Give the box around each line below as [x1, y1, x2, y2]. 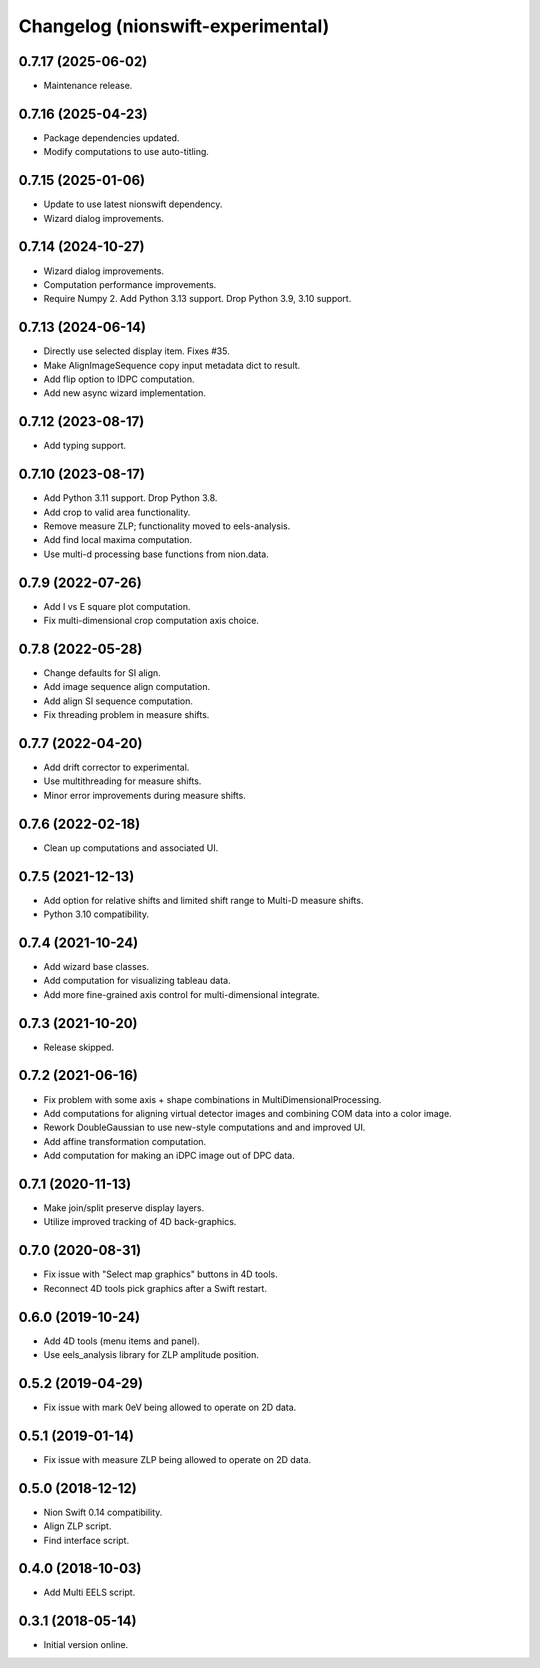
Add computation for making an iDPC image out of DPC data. [43, 1150, 295, 1162]
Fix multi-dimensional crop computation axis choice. [43, 615, 260, 627]
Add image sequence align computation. [43, 681, 210, 693]
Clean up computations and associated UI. [43, 841, 219, 854]
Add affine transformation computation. [43, 1135, 207, 1147]
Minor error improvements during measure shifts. [43, 789, 247, 801]
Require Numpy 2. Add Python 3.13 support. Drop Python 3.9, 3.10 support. [43, 293, 352, 305]
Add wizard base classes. [43, 960, 150, 972]
